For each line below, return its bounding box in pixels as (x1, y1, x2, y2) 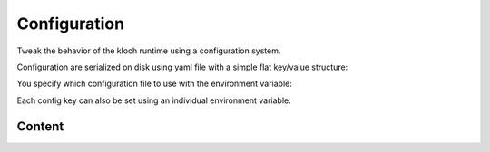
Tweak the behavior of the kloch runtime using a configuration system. (16, 45, 281, 56)
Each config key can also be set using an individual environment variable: (16, 95, 291, 106)
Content (16, 119, 64, 134)
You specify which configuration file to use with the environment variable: (16, 78, 292, 90)
